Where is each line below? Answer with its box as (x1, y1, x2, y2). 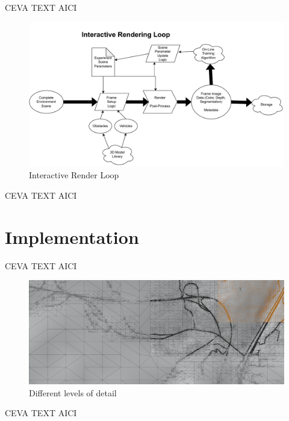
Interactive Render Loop (29, 169, 119, 181)
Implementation (5, 224, 139, 249)
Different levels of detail (29, 386, 117, 399)
